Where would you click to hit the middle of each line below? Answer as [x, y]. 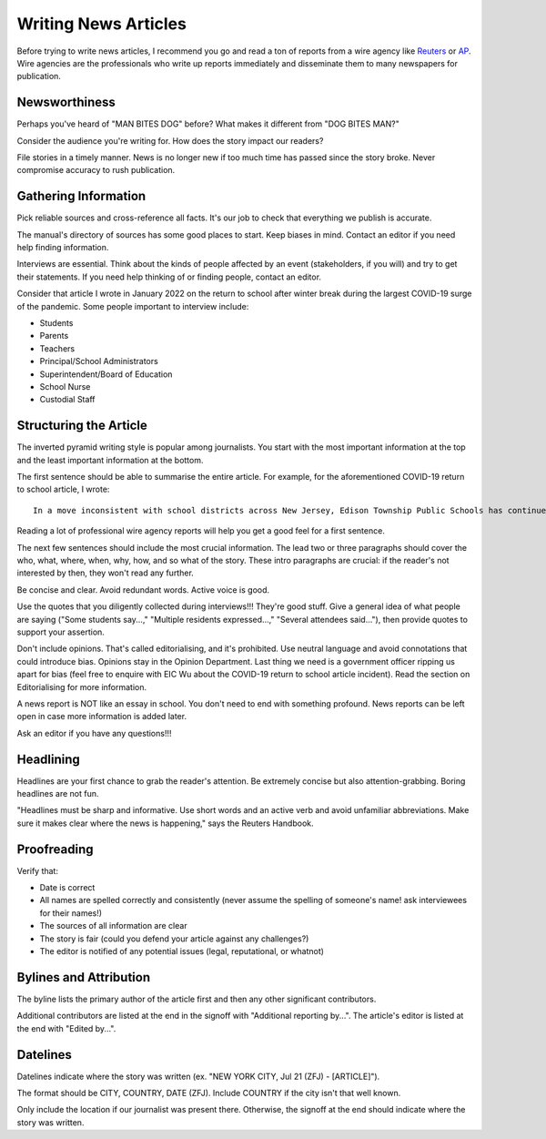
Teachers [57, 348]
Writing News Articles [101, 24]
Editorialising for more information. [82, 686]
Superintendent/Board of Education [106, 374]
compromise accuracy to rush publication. [96, 170]
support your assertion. [61, 632]
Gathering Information [81, 196]
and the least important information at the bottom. [110, 460]
